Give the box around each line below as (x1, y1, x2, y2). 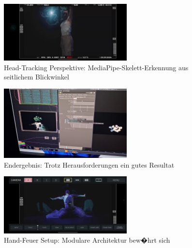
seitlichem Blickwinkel (4, 72, 69, 82)
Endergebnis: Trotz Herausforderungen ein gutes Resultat (4, 159, 175, 170)
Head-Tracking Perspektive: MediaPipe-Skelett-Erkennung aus (4, 62, 189, 72)
